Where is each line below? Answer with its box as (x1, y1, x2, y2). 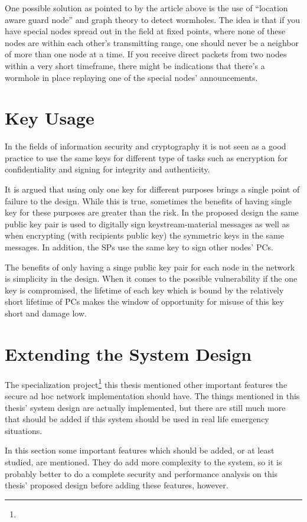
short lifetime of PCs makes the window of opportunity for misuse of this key (5, 295, 284, 308)
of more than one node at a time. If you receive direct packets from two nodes (5, 48, 287, 60)
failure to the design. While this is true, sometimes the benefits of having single (5, 194, 292, 207)
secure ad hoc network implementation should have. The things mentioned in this (5, 389, 300, 402)
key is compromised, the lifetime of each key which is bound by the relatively (5, 283, 284, 296)
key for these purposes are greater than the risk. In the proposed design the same (5, 206, 299, 218)
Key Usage (5, 106, 94, 130)
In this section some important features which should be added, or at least (5, 444, 275, 456)
